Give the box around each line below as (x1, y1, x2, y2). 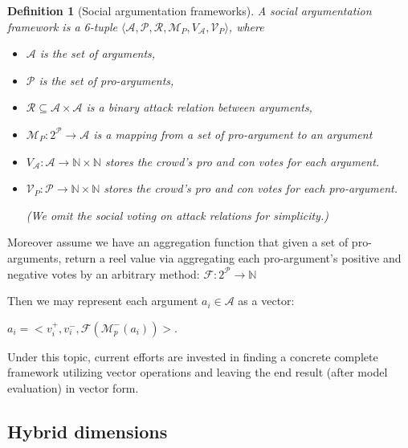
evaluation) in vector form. (7, 379, 139, 396)
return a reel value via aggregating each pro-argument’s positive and (65, 249, 402, 266)
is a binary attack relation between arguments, (86, 99, 312, 116)
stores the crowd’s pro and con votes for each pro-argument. (104, 180, 398, 197)
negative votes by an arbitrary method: (7, 265, 200, 282)
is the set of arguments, (39, 45, 156, 62)
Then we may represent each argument (7, 292, 198, 309)
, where (228, 18, 264, 35)
